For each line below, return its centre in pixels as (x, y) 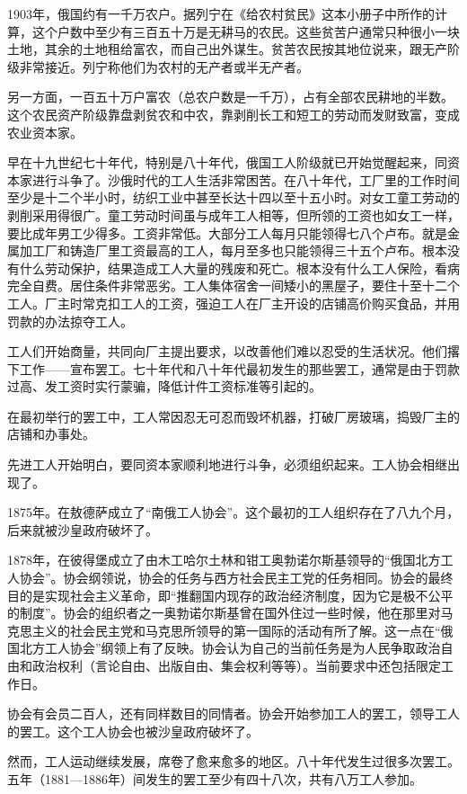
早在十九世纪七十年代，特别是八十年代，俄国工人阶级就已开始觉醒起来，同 (227, 162)
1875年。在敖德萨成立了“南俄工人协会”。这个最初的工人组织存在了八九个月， (233, 512)
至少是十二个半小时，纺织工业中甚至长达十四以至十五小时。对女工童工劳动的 (233, 197)
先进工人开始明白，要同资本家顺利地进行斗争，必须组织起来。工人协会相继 (227, 464)
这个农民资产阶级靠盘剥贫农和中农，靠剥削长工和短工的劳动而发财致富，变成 (233, 114)
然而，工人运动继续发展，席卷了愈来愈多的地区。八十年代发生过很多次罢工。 (233, 761)
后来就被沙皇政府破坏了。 (83, 529)
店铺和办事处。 (51, 434)
